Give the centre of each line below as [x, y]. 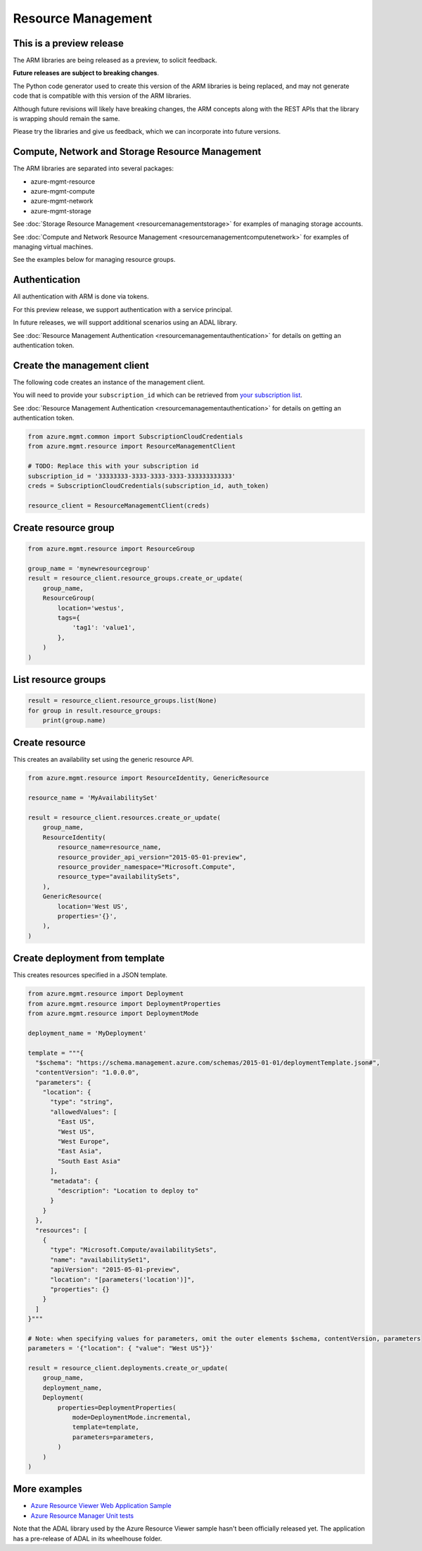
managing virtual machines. [53, 247]
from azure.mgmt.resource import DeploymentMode [113, 1013]
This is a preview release [69, 43]
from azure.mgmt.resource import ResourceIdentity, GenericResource [148, 778]
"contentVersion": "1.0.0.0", [88, 1073]
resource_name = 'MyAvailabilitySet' [93, 798]
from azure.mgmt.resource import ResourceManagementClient [132, 446]
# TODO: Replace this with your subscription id [113, 466]
